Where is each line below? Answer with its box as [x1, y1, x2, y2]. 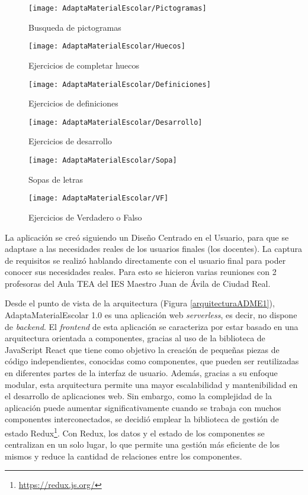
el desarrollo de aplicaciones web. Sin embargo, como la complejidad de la [5, 390, 272, 402]
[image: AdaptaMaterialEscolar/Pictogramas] [28, 4, 207, 12]
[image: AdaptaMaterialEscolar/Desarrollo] [28, 118, 203, 127]
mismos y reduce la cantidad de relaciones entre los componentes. [5, 449, 242, 462]
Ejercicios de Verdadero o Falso [28, 211, 142, 223]
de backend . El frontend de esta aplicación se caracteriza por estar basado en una [5, 320, 299, 332]
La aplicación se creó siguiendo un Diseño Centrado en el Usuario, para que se [5, 231, 289, 243]
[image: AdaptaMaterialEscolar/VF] [28, 194, 169, 203]
